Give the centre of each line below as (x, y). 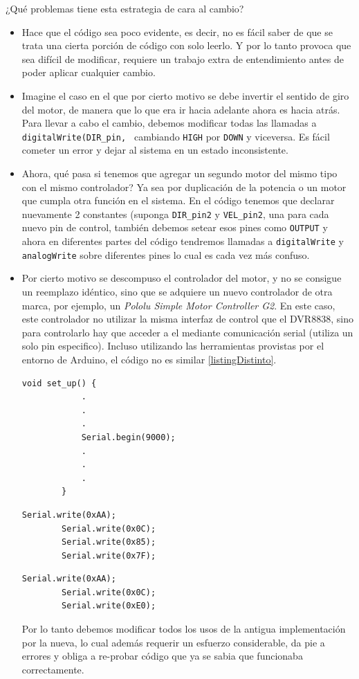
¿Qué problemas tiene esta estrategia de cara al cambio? (125, 8)
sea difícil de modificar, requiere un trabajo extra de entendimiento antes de (183, 58)
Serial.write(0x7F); (109, 555)
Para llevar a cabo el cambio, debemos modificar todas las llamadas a (169, 123)
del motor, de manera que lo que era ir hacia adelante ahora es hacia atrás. (181, 109)
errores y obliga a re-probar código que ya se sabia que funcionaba (162, 656)
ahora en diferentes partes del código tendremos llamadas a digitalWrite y (183, 241)
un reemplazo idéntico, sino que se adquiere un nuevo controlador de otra (177, 291)
